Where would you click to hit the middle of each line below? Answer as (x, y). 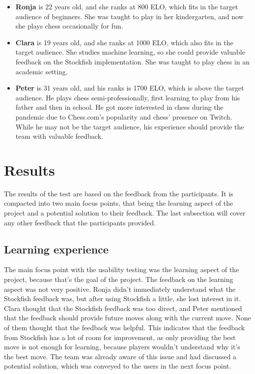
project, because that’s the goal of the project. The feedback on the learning (119, 279)
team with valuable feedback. (59, 136)
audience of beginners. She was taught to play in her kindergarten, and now (129, 16)
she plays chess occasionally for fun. (69, 26)
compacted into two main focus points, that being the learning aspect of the (119, 203)
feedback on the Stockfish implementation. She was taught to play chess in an (133, 61)
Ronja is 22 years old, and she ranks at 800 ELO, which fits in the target (127, 6)
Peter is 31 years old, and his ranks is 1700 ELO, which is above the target (130, 88)
